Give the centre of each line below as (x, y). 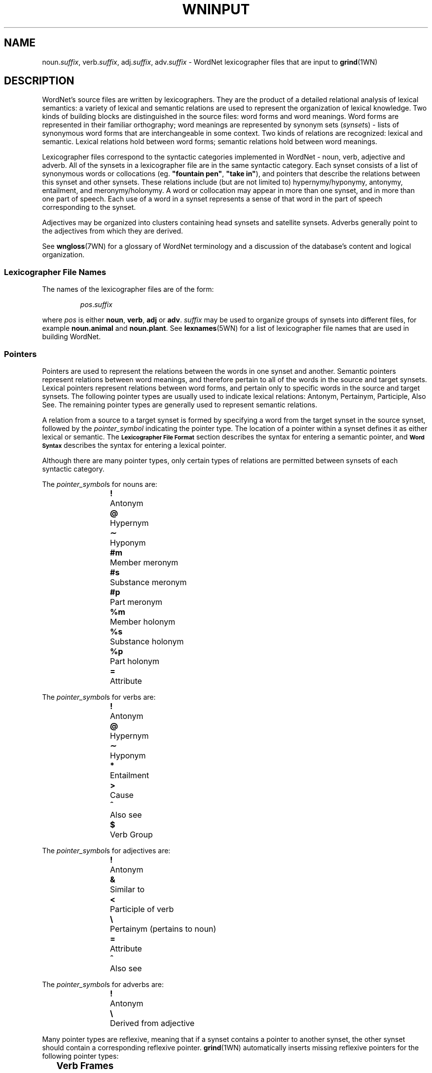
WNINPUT (216, 9)
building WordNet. (72, 337)
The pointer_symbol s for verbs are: (99, 697)
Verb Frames (85, 1066)
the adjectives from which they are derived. (112, 231)
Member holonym (143, 621)
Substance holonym (147, 641)
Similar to (127, 889)
